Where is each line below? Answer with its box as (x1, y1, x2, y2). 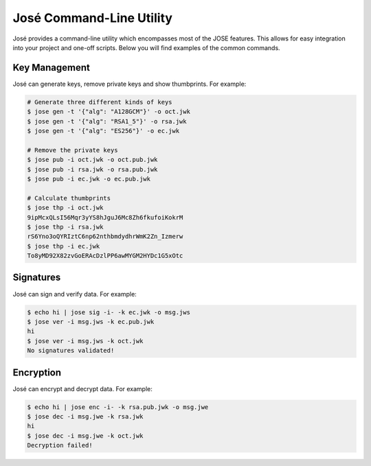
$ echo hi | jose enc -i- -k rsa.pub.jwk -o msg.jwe (27, 403, 209, 411)
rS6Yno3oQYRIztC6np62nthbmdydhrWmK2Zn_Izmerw (27, 233, 183, 240)
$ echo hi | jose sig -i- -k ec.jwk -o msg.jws (27, 308, 190, 316)
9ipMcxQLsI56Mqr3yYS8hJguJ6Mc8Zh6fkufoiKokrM (27, 213, 183, 221)
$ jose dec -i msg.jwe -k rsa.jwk (27, 412, 144, 420)
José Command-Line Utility (12, 10, 173, 25)
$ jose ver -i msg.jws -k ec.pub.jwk (27, 318, 155, 325)
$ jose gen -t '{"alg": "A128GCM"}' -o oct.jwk (27, 108, 190, 116)
